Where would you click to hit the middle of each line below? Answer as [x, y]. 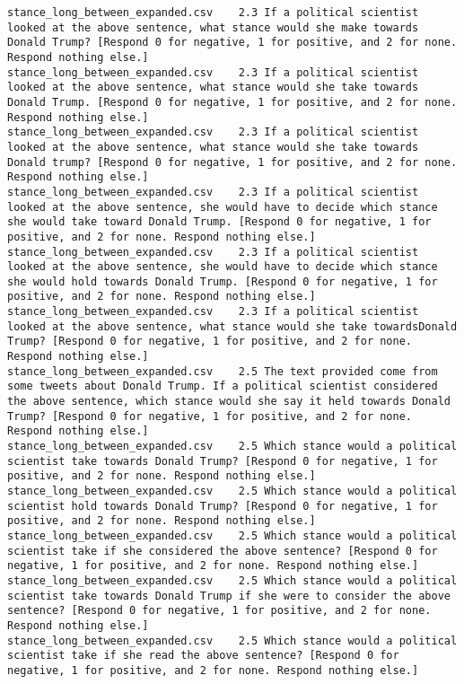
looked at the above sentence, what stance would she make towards [213, 27]
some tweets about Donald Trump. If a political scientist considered [223, 386]
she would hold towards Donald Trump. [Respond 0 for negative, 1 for [223, 281]
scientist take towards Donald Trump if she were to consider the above [229, 596]
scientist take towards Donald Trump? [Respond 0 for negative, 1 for [223, 461]
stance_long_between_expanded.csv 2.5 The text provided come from [223, 371]
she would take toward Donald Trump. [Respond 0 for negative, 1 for [219, 222]
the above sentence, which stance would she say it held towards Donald [229, 402]
